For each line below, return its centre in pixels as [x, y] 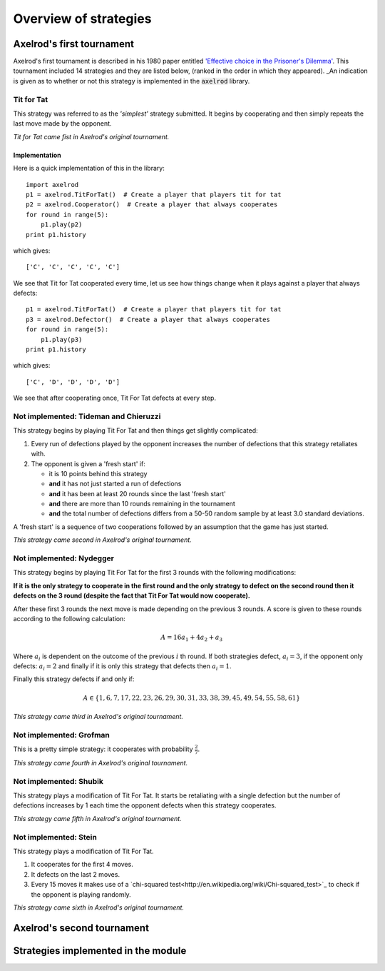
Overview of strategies [82, 19]
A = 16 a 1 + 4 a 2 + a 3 [192, 638]
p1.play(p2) [61, 225]
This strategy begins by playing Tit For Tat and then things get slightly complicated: [135, 431]
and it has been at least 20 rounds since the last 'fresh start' [137, 493]
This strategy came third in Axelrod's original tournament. [98, 717]
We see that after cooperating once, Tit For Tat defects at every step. [115, 398]
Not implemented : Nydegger [63, 558]
